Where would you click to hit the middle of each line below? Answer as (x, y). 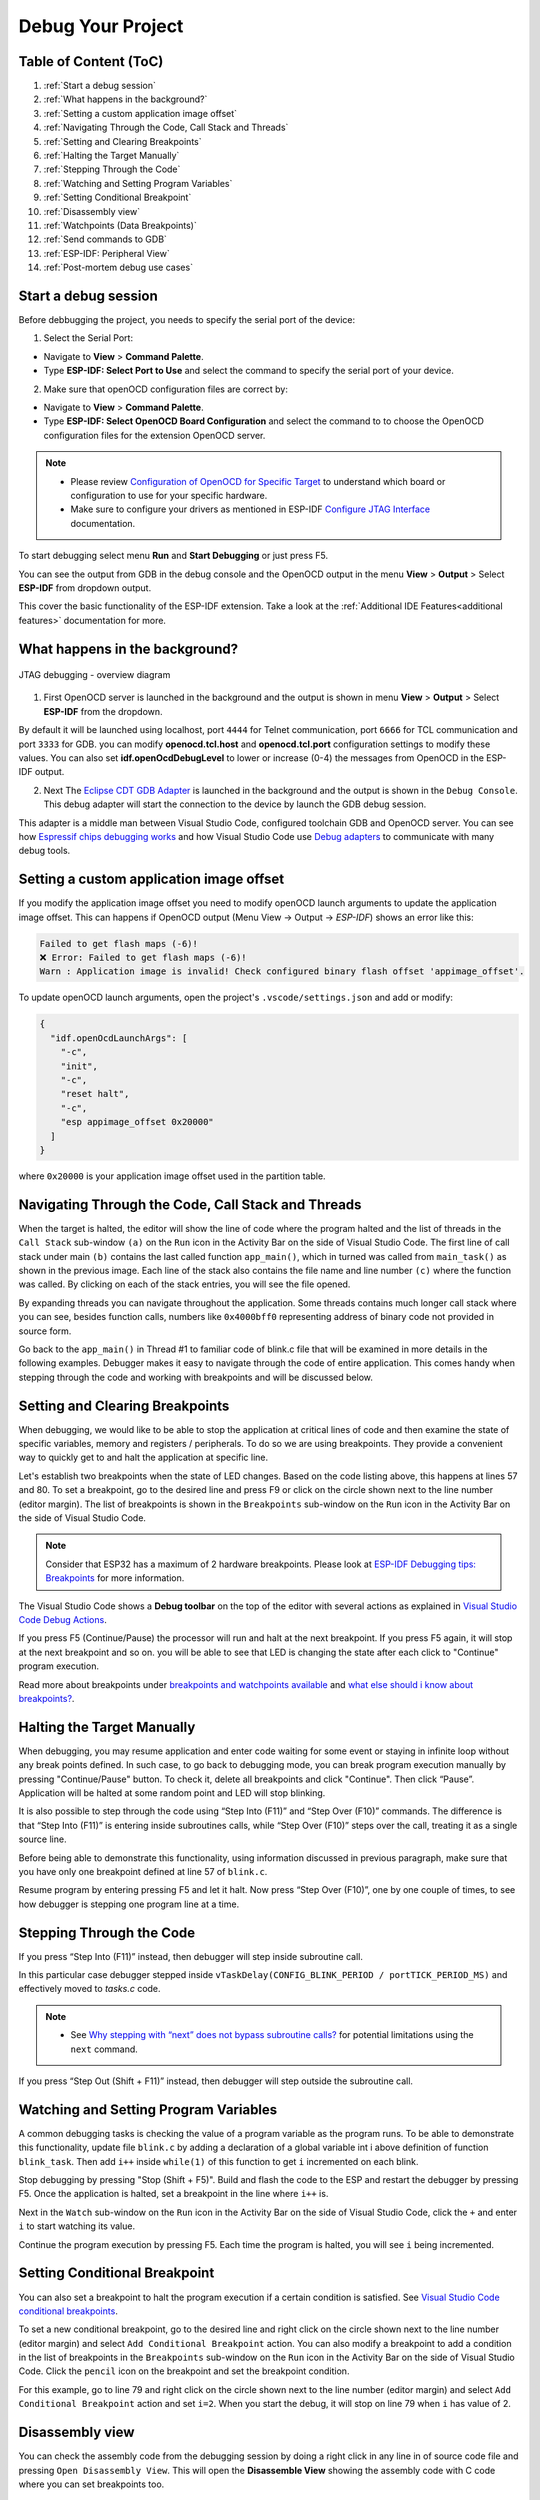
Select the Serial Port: (88, 338)
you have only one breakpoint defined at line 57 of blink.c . (143, 1871)
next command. (104, 2049)
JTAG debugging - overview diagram (94, 675)
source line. (42, 1839)
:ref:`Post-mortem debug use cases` (118, 267)
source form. (45, 1331)
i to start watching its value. (76, 2226)
